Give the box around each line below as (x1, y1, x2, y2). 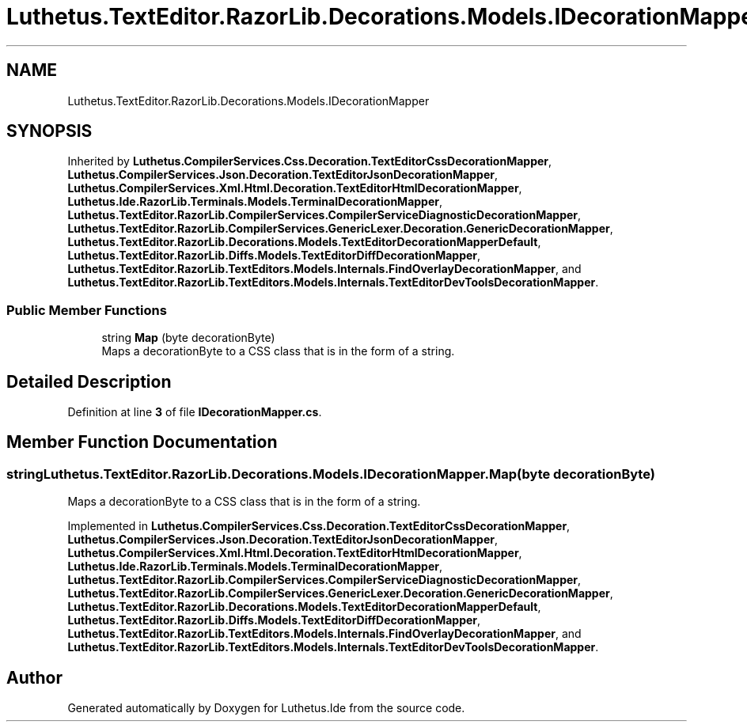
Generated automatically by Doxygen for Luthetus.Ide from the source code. (67, 701, 465, 715)
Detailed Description (6, 371, 172, 392)
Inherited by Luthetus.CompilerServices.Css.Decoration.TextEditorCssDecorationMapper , (67, 154, 552, 169)
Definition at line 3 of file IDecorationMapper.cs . (67, 405, 322, 419)
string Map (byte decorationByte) (101, 331, 275, 345)
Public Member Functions (6, 301, 167, 318)
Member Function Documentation (6, 432, 278, 453)
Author (6, 667, 63, 688)
